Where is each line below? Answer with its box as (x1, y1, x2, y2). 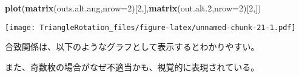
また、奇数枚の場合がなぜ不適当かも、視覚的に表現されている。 (5, 60, 260, 73)
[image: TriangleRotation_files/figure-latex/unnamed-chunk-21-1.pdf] (5, 23, 296, 32)
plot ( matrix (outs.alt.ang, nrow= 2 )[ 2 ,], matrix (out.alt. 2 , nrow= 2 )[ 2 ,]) (5, 2, 261, 14)
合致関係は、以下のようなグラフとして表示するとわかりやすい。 (5, 40, 260, 53)
